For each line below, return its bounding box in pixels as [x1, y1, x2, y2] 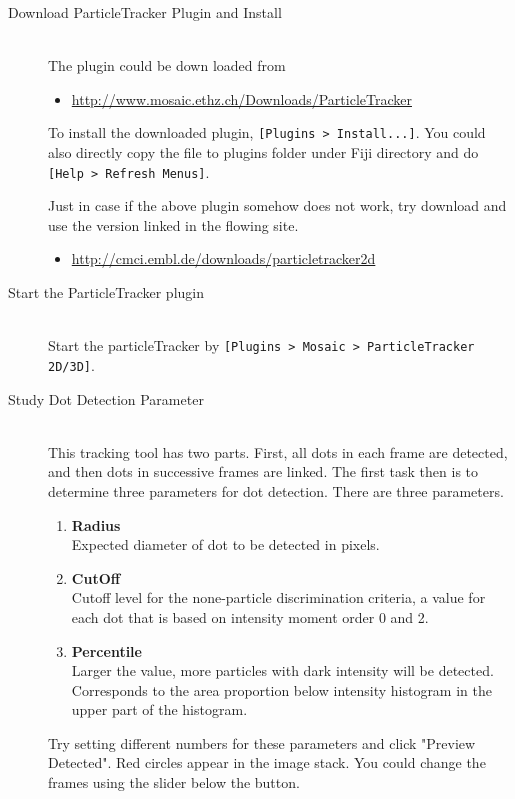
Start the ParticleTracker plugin [8, 282, 204, 303]
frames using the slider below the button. [48, 772, 300, 793]
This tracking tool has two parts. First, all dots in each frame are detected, [48, 441, 508, 462]
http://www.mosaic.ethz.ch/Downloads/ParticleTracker [71, 88, 412, 109]
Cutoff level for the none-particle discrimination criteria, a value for [71, 587, 486, 608]
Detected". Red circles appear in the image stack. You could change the [48, 752, 486, 773]
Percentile [71, 640, 142, 661]
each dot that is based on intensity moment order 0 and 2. [71, 606, 429, 627]
